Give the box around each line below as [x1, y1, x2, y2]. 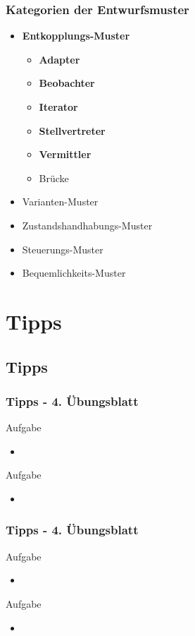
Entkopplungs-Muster [22, 28, 130, 43]
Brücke [39, 170, 69, 185]
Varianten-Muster [22, 194, 99, 209]
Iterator [39, 100, 78, 114]
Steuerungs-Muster [22, 241, 103, 256]
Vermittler [39, 147, 92, 162]
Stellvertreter [39, 123, 106, 138]
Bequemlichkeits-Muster [22, 265, 126, 280]
